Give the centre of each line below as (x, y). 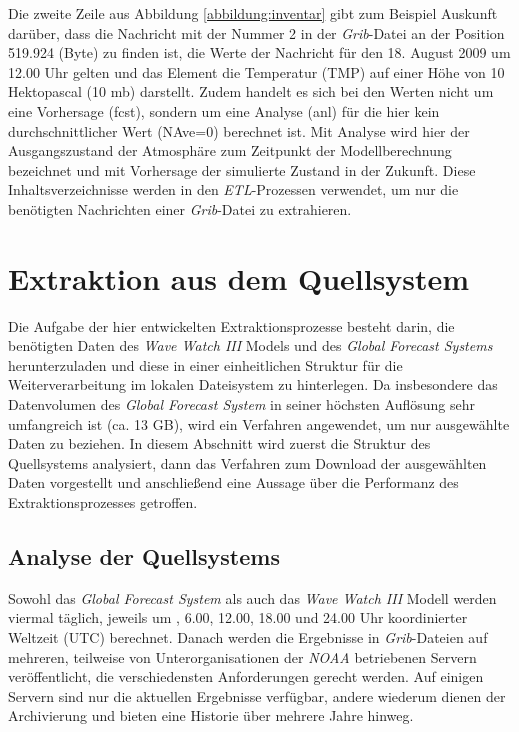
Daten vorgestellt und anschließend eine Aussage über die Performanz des (233, 482)
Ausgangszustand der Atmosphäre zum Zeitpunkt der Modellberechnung (230, 150)
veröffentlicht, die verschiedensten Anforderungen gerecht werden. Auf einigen (246, 676)
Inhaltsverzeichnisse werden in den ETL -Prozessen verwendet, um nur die (233, 189)
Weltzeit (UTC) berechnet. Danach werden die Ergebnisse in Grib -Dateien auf (248, 636)
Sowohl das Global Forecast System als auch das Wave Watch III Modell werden (252, 597)
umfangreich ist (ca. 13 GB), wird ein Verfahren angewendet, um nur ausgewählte (259, 423)
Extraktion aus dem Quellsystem (239, 277)
